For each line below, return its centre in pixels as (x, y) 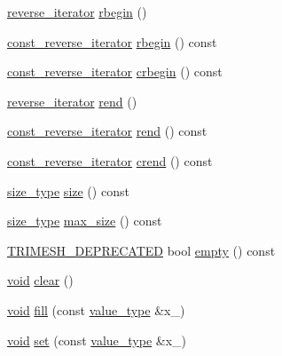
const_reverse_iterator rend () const (107, 131)
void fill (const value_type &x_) (96, 309)
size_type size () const (68, 190)
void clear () (40, 280)
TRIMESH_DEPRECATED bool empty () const (141, 250)
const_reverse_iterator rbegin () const (112, 41)
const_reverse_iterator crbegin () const (115, 71)
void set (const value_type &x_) (97, 340)
